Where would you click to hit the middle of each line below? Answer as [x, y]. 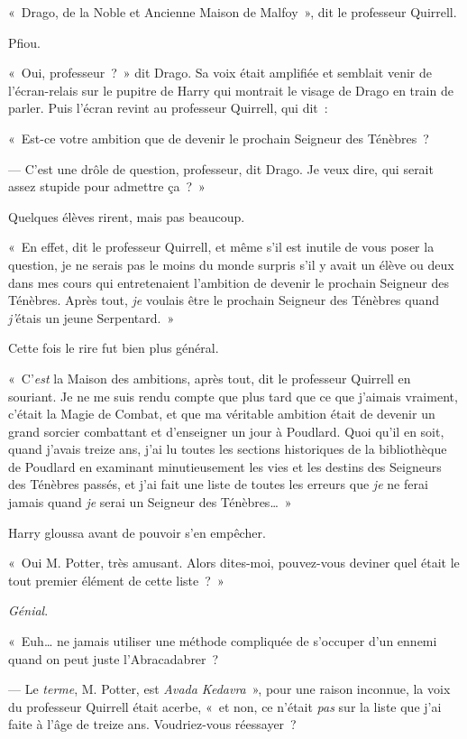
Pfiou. [24, 42]
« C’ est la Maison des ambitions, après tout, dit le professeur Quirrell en [210, 378]
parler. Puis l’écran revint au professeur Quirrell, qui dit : [168, 108]
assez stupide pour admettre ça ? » [107, 186]
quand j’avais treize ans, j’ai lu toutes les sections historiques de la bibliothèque [228, 449]
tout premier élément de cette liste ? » [116, 580]
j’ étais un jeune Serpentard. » [92, 317]
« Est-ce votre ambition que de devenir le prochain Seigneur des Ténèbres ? [219, 138]
